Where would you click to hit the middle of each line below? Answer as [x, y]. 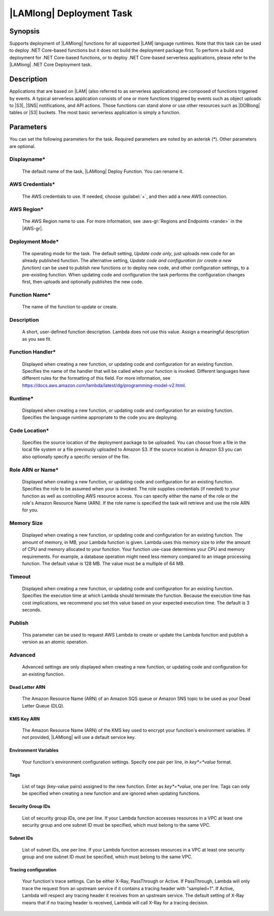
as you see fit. [37, 339]
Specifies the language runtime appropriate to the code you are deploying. [100, 417]
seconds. [32, 610]
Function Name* [30, 295]
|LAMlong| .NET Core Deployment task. [50, 65]
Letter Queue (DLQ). [43, 706]
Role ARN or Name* [34, 470]
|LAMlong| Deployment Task [71, 13]
